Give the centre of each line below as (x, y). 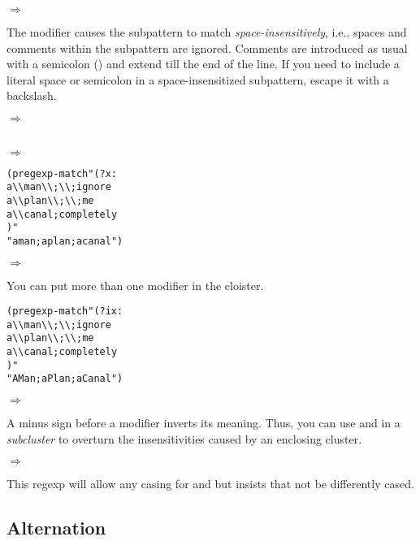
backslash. (32, 95)
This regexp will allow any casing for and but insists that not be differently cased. (210, 484)
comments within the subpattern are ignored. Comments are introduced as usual (207, 48)
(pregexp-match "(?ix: (65, 312)
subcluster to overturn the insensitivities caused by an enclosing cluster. (184, 438)
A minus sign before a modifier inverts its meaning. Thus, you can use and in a (204, 423)
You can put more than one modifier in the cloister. (135, 285)
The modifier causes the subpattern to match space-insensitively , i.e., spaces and (207, 32)
